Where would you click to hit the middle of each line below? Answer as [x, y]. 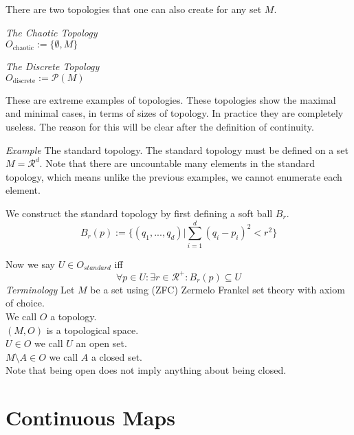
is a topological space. [92, 330]
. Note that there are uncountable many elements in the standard [177, 163]
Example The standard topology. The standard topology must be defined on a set [177, 149]
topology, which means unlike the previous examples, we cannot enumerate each [174, 176]
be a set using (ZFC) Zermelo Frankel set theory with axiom [218, 289]
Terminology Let [40, 289]
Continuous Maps [90, 417]
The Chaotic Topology [52, 32]
